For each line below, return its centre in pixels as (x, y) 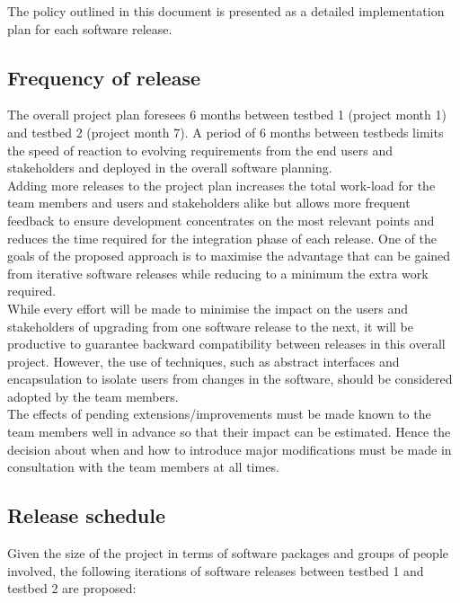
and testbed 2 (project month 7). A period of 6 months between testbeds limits (226, 132)
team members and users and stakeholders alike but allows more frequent (209, 203)
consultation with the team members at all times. (143, 467)
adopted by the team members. (93, 396)
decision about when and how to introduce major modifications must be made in (230, 449)
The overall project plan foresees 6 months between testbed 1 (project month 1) (227, 115)
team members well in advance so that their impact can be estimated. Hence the (229, 432)
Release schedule (87, 515)
